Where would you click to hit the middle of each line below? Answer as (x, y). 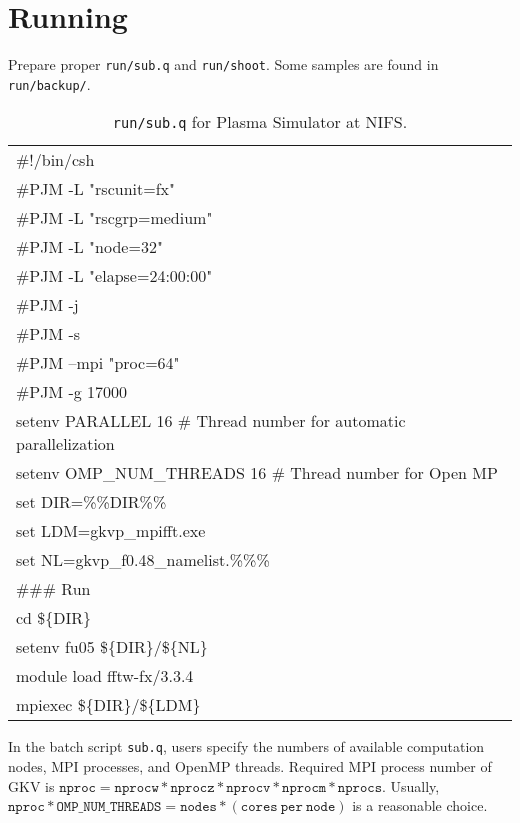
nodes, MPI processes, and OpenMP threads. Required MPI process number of (250, 766)
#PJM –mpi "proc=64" (98, 363)
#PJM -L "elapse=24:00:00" (114, 276)
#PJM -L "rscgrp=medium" (114, 218)
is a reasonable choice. (420, 805)
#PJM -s (48, 334)
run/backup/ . (49, 83)
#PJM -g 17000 (72, 392)
